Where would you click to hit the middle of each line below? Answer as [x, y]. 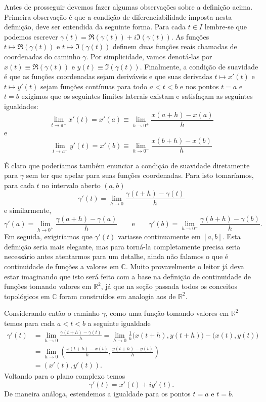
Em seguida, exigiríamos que [48, 236]
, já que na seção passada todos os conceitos [169, 286]
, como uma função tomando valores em [167, 313]
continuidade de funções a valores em [61, 266]
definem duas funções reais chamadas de [175, 46]
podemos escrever [31, 36]
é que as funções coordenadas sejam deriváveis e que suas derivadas [108, 76]
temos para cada [30, 323]
